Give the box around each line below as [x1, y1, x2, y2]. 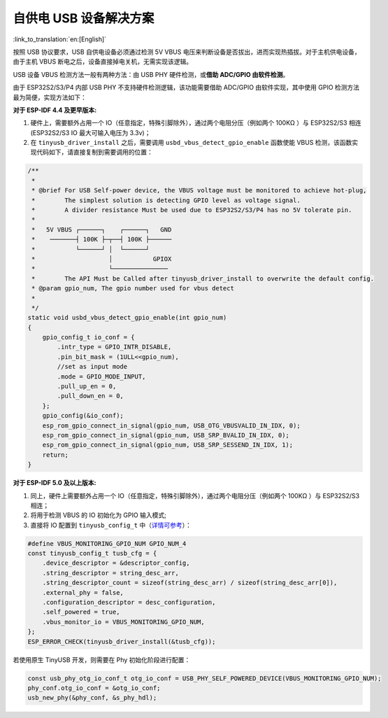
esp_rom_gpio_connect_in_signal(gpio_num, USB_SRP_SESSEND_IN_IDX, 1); [42, 441, 294, 449]
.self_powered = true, [42, 608, 120, 616]
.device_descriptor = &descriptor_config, [42, 559, 190, 567]
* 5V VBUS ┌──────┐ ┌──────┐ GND [31, 225, 172, 234]
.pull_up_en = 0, [57, 382, 117, 390]
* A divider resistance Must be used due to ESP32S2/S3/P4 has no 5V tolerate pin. [31, 206, 352, 213]
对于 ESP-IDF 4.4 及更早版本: [13, 106, 97, 114]
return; [42, 451, 69, 458]
